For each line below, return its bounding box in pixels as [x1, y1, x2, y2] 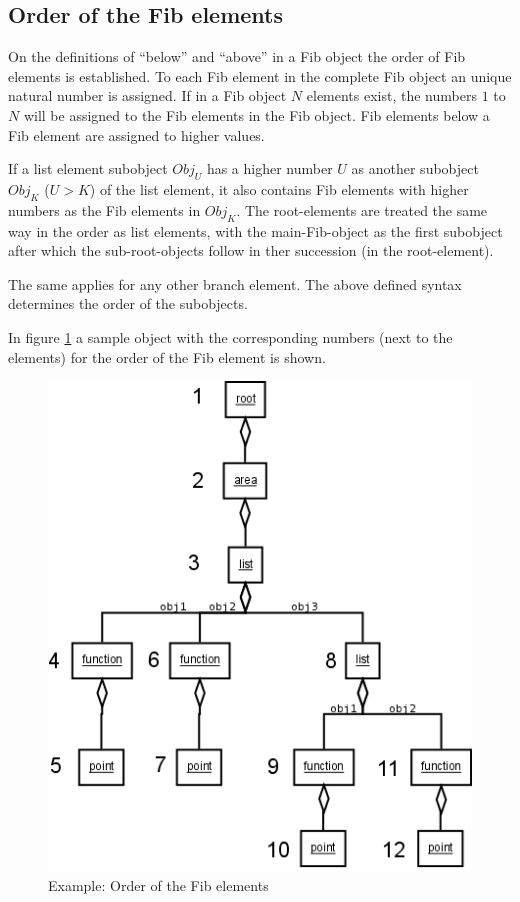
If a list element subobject [8, 158, 168, 179]
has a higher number [206, 158, 333, 179]
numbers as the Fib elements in [8, 199, 201, 220]
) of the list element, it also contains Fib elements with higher [89, 178, 469, 199]
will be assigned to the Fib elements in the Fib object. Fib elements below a [23, 104, 490, 125]
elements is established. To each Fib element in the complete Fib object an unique [8, 65, 512, 86]
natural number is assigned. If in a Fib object [8, 85, 287, 106]
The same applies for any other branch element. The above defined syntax [8, 273, 462, 294]
